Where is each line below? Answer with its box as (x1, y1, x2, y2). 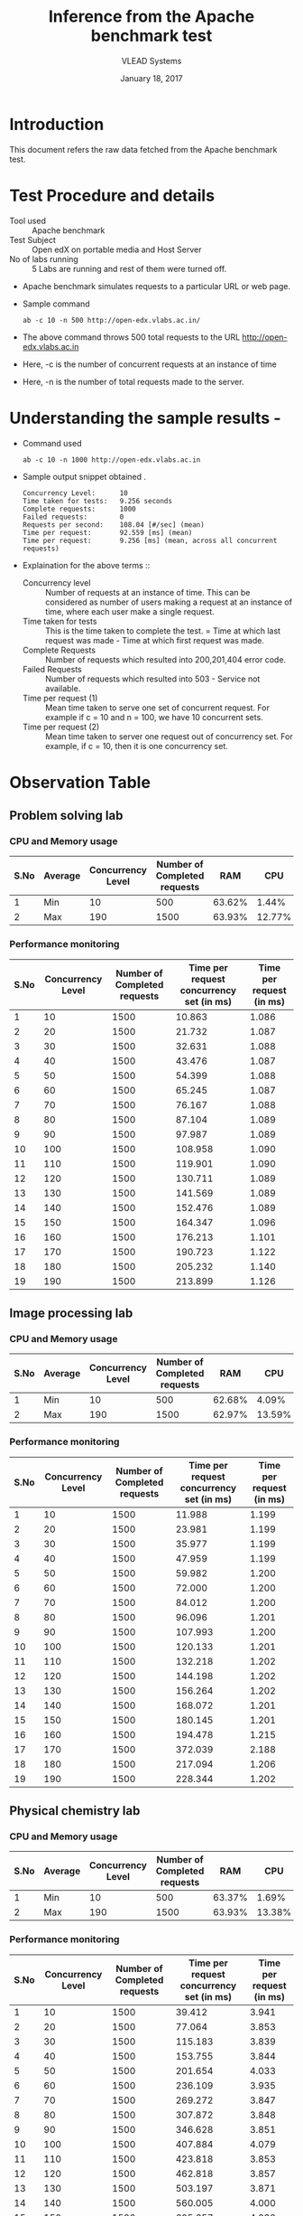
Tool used (9, 215, 47, 226)
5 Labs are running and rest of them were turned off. (32, 263, 227, 274)
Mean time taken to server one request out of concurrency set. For (44, 730, 293, 742)
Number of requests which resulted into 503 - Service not (44, 673, 261, 684)
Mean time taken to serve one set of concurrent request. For (44, 702, 271, 713)
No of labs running (9, 253, 78, 264)
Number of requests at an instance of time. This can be (44, 587, 251, 597)
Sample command (22, 298, 90, 309)
